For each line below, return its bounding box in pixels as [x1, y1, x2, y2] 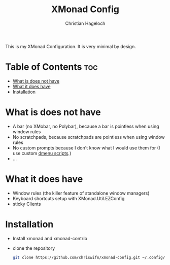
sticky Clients [12, 201, 41, 207]
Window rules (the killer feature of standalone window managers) [12, 190, 150, 196]
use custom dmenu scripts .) [12, 150, 72, 156]
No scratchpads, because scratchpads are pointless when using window [12, 134, 165, 140]
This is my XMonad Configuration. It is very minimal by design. [5, 43, 136, 49]
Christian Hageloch [65, 20, 106, 26]
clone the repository [12, 245, 55, 251]
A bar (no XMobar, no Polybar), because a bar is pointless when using [12, 123, 159, 129]
